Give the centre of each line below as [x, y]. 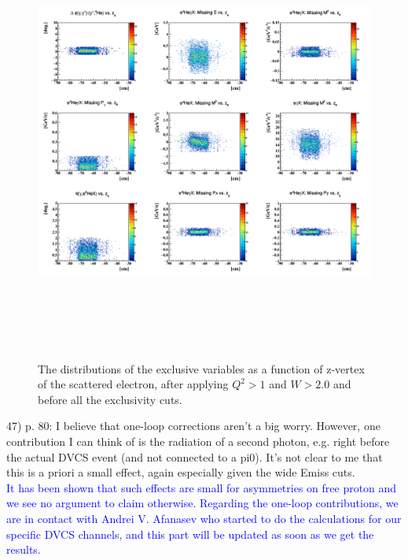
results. [24, 549]
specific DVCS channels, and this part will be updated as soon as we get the [190, 534]
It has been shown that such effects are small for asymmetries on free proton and [202, 487]
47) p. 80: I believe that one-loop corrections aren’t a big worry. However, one [193, 426]
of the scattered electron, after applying [133, 384]
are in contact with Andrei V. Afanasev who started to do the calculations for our [204, 518]
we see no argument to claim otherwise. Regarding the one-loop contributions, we [202, 503]
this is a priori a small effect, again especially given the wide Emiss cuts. [181, 472]
